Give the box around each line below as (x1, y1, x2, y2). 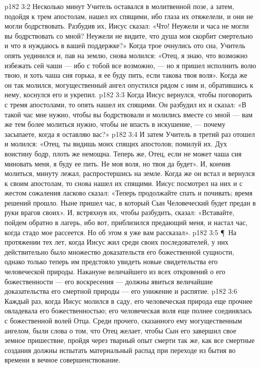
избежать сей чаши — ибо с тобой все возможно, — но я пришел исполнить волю (4, 60, 256, 70)
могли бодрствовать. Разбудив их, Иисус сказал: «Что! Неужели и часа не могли (4, 21, 249, 31)
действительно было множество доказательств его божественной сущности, (4, 246, 234, 257)
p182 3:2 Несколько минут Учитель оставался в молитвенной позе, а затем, (4, 1, 234, 11)
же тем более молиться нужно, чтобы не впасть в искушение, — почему (4, 119, 225, 129)
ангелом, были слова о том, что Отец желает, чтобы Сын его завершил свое (4, 325, 236, 335)
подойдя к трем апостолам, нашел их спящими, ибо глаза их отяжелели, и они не (4, 11, 253, 21)
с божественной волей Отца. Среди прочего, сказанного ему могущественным (4, 315, 242, 325)
